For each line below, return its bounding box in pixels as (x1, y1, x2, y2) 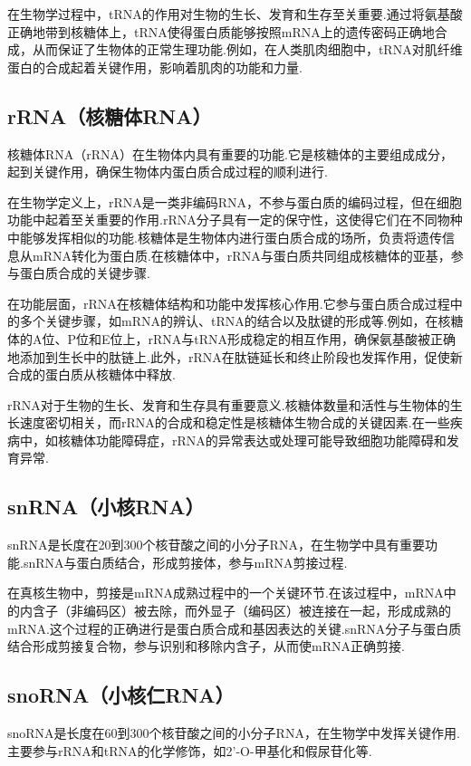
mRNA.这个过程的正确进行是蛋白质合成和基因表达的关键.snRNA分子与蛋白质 (7, 618, 462, 637)
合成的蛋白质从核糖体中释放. (7, 365, 176, 384)
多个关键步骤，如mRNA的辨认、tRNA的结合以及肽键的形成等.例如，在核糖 (19, 311, 464, 330)
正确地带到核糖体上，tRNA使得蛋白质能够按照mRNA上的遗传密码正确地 (7, 22, 435, 41)
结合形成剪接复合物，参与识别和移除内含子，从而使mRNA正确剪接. (7, 637, 405, 656)
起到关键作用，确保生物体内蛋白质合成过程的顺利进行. (7, 162, 328, 181)
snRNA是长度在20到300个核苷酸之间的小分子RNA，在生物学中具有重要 (7, 535, 425, 554)
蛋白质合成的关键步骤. (19, 263, 150, 282)
